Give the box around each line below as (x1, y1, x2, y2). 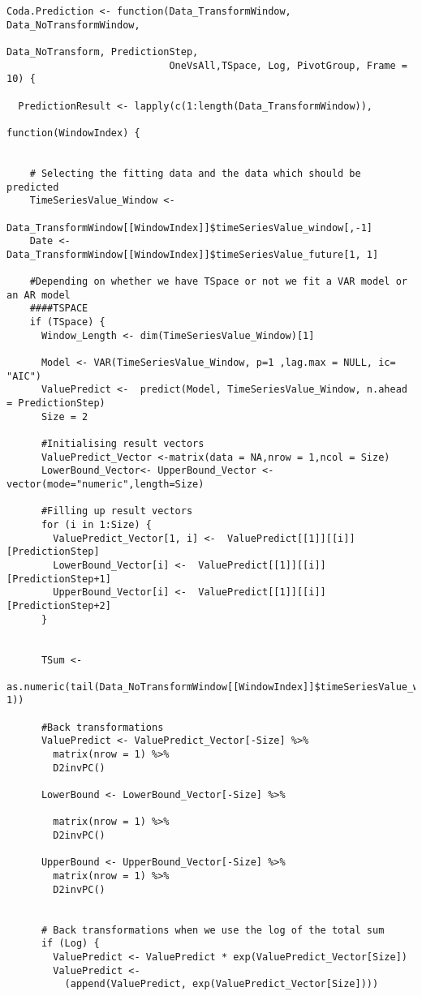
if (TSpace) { (29, 316, 105, 328)
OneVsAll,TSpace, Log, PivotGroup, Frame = (169, 59, 407, 71)
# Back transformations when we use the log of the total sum (41, 924, 385, 936)
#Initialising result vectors (41, 438, 205, 449)
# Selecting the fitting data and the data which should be (29, 167, 361, 179)
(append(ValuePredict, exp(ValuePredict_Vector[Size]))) (64, 978, 379, 990)
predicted (6, 181, 59, 193)
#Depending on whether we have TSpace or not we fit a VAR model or (29, 276, 407, 288)
